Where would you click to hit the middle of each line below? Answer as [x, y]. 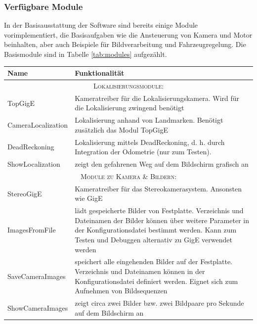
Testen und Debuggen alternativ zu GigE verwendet [153, 239]
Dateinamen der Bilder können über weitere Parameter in [162, 220]
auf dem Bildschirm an [109, 312]
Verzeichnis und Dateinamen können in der [140, 271]
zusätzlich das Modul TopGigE [121, 129]
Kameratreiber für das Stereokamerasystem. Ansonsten [158, 188]
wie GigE [89, 198]
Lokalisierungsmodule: [128, 85]
